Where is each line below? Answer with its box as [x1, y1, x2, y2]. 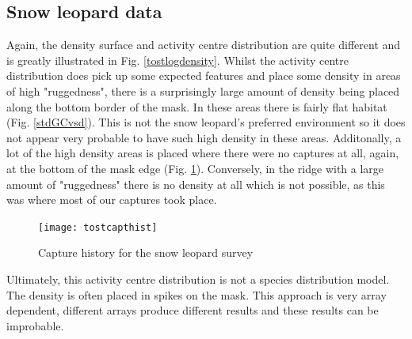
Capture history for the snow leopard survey [38, 244, 254, 261]
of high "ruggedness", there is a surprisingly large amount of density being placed [6, 82, 400, 99]
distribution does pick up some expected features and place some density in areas [6, 67, 401, 84]
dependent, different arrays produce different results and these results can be [6, 302, 379, 318]
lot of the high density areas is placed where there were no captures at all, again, [6, 145, 399, 161]
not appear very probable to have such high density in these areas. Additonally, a [6, 129, 402, 145]
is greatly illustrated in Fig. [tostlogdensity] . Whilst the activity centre [6, 51, 349, 68]
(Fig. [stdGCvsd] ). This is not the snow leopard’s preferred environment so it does [6, 114, 406, 130]
